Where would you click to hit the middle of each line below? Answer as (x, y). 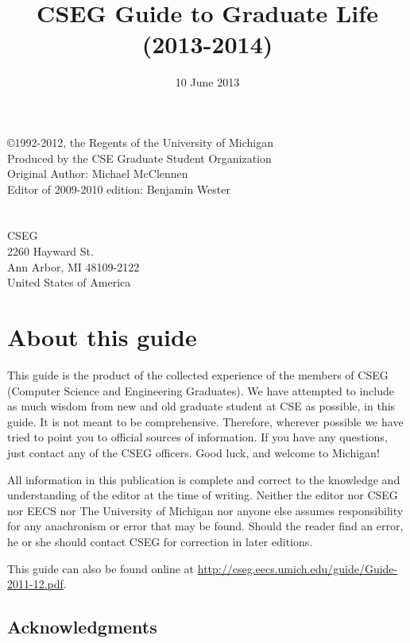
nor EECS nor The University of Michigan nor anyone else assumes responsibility (205, 510)
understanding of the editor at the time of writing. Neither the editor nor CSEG (203, 495)
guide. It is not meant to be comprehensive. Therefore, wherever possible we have (205, 421)
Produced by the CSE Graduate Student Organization (139, 158)
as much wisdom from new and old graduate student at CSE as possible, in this (201, 406)
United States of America (69, 282)
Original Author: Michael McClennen (98, 173)
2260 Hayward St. (50, 251)
